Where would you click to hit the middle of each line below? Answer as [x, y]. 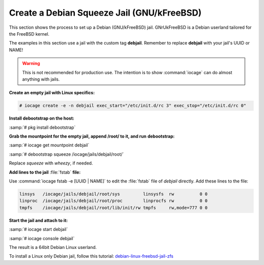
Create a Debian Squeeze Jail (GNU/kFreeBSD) [105, 13]
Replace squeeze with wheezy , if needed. [51, 163]
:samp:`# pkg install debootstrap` [42, 127]
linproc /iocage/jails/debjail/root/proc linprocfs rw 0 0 [113, 201]
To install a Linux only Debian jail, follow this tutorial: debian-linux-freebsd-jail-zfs [91, 256]
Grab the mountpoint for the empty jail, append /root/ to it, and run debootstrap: [92, 136]
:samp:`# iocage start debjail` [38, 229]
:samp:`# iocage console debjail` [42, 238]
